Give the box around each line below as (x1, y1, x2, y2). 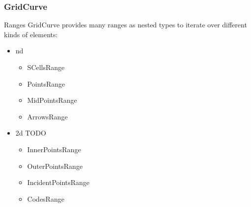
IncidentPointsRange (27, 177, 90, 187)
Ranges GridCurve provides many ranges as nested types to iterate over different (4, 20, 247, 30)
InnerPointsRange (27, 144, 81, 154)
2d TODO (15, 128, 46, 138)
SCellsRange (27, 62, 65, 72)
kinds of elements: (4, 29, 58, 39)
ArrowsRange (27, 111, 68, 121)
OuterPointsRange (27, 161, 83, 171)
